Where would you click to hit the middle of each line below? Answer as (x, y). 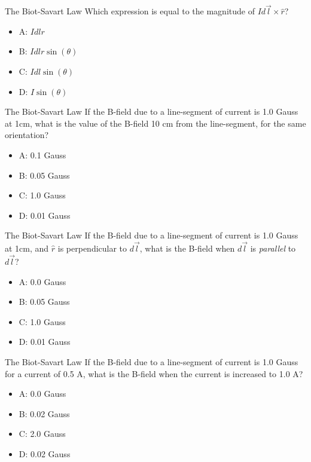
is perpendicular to (92, 248)
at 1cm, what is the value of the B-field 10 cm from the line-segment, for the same (155, 123)
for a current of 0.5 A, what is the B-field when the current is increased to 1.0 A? (154, 373)
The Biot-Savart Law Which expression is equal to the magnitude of (130, 11)
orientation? (27, 135)
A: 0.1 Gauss (42, 154)
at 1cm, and (27, 248)
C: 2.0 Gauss (42, 434)
